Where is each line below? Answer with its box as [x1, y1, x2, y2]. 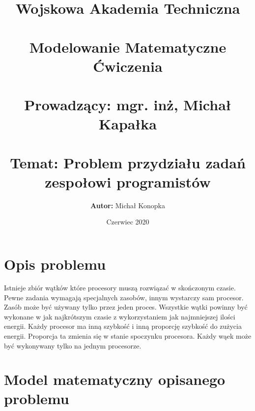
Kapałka [99, 114, 157, 134]
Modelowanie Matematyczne [29, 36, 227, 57]
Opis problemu [4, 254, 106, 274]
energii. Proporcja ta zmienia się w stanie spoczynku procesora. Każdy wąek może [4, 330, 252, 341]
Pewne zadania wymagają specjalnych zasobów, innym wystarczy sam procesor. [4, 292, 244, 302]
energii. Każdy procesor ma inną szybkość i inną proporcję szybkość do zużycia [4, 321, 242, 331]
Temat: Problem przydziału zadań [10, 152, 246, 172]
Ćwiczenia [93, 56, 163, 76]
